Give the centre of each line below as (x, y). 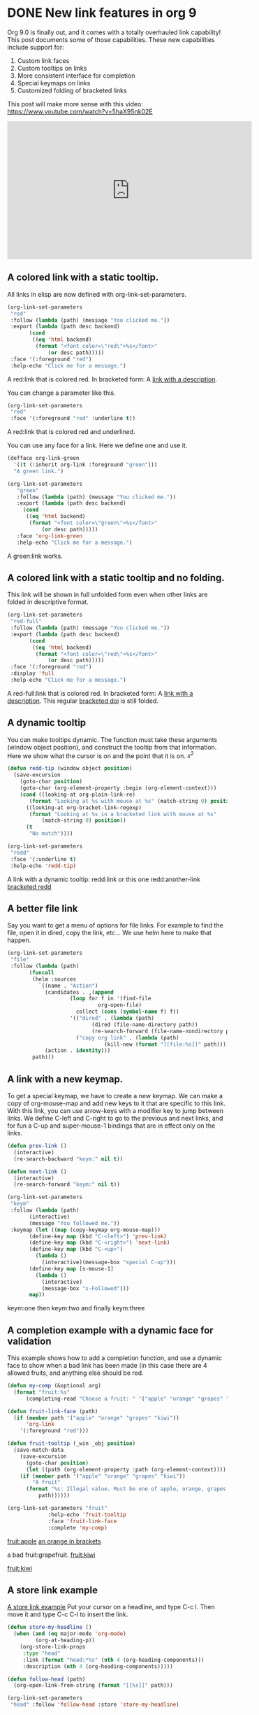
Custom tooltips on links (52, 68)
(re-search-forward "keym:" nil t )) (67, 1184)
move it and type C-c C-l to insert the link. (68, 1614)
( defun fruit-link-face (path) (53, 1411)
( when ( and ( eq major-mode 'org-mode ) (70, 1634)
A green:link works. (35, 556)
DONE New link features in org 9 (102, 13)
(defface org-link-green (43, 458)
